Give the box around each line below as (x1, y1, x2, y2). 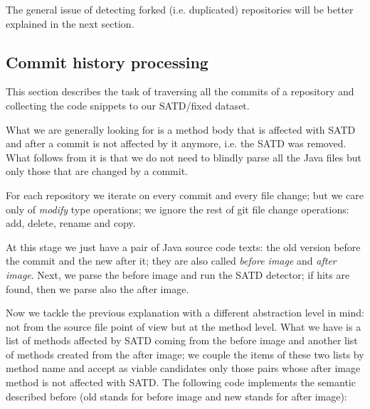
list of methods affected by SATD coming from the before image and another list (6, 333, 358, 348)
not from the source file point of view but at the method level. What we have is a (6, 319, 361, 334)
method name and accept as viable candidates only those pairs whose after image (6, 361, 361, 376)
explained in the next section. (6, 16, 134, 31)
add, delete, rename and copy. (6, 216, 136, 230)
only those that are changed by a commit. (6, 164, 188, 179)
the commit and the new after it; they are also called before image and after (6, 253, 337, 268)
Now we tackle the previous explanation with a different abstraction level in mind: (6, 305, 364, 320)
